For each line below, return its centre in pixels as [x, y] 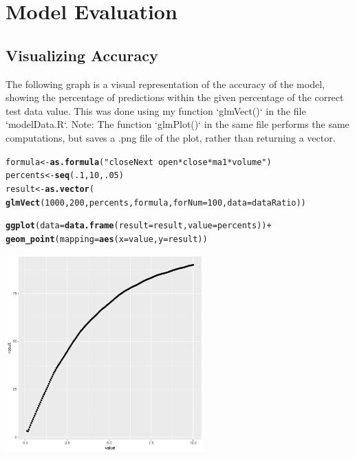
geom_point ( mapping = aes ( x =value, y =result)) [107, 239]
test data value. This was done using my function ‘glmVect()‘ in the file [156, 110]
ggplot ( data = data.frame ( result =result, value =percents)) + [139, 226]
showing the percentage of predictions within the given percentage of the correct [175, 97]
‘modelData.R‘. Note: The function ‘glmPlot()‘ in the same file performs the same [177, 124]
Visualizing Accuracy [82, 55]
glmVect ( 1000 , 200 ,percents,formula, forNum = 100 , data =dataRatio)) [156, 203]
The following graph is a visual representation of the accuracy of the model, [165, 84]
